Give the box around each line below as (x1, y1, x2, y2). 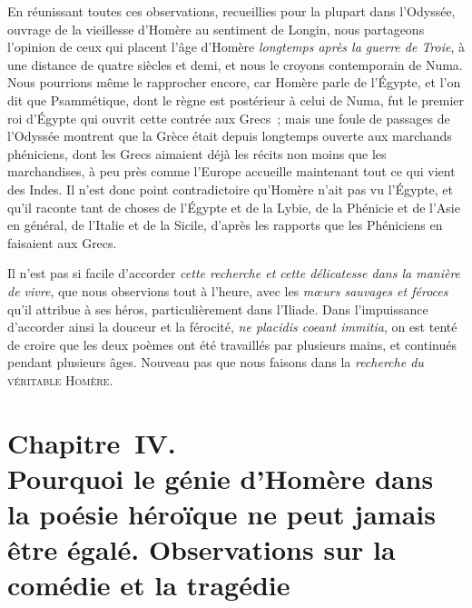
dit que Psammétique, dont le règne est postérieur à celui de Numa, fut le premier (7, 90, 465, 109)
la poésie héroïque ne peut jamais (7, 495, 436, 533)
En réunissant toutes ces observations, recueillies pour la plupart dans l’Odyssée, (7, 2, 456, 20)
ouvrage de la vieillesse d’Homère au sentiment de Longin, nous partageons (7, 19, 425, 38)
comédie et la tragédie (7, 566, 290, 603)
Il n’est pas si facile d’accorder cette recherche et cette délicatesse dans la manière (7, 264, 461, 283)
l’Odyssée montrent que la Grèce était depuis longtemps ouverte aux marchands (7, 126, 452, 145)
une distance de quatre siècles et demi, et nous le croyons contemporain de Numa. (7, 55, 463, 74)
